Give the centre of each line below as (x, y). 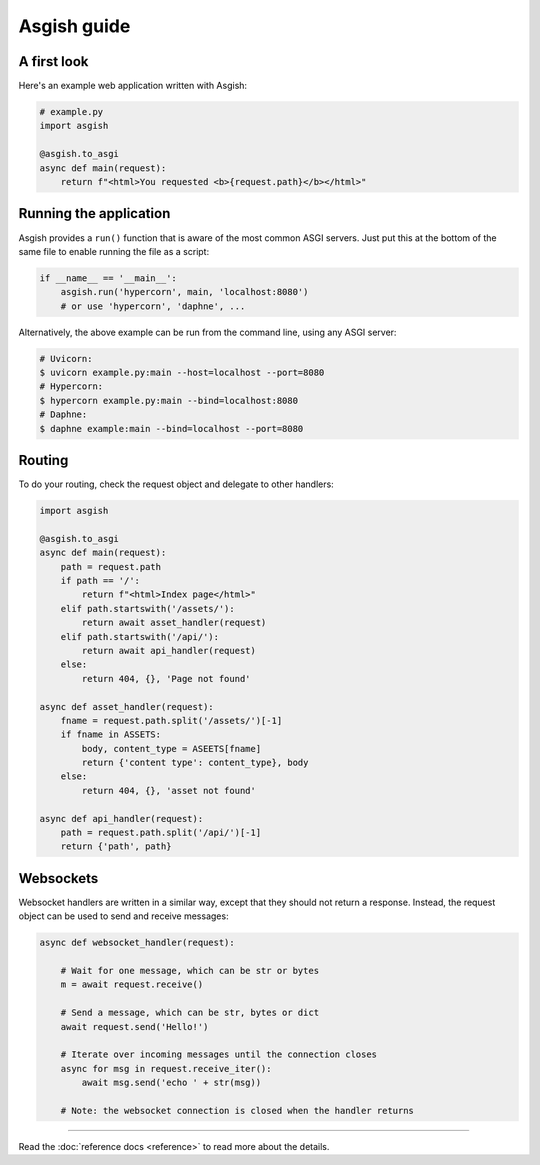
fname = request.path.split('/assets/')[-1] (171, 720)
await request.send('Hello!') (134, 1026)
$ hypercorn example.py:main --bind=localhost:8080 (169, 400)
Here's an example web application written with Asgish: (133, 86)
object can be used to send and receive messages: (123, 916)
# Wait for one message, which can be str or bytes (190, 971)
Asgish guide (74, 26)
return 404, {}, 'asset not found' (169, 790)
